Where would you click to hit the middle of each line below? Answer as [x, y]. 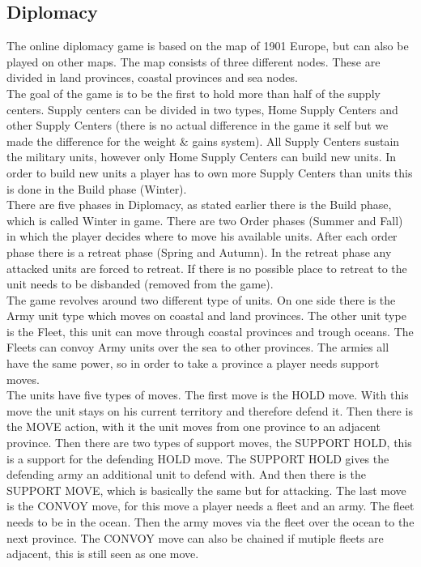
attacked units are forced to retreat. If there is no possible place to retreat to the [207, 268]
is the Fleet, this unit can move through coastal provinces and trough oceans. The [210, 331]
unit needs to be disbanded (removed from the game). [140, 284]
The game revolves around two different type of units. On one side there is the [201, 299]
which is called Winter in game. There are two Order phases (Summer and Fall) [205, 220]
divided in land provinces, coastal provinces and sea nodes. [152, 77]
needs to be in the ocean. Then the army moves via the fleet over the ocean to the [210, 522]
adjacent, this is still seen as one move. [103, 554]
